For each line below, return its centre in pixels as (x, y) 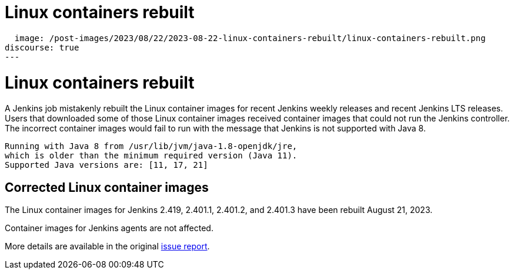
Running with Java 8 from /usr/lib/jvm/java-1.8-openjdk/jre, (151, 146)
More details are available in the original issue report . (107, 246)
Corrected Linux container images (107, 187)
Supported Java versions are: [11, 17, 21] (106, 165)
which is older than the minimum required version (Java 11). (151, 156)
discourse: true (42, 47)
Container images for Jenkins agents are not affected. (109, 228)
